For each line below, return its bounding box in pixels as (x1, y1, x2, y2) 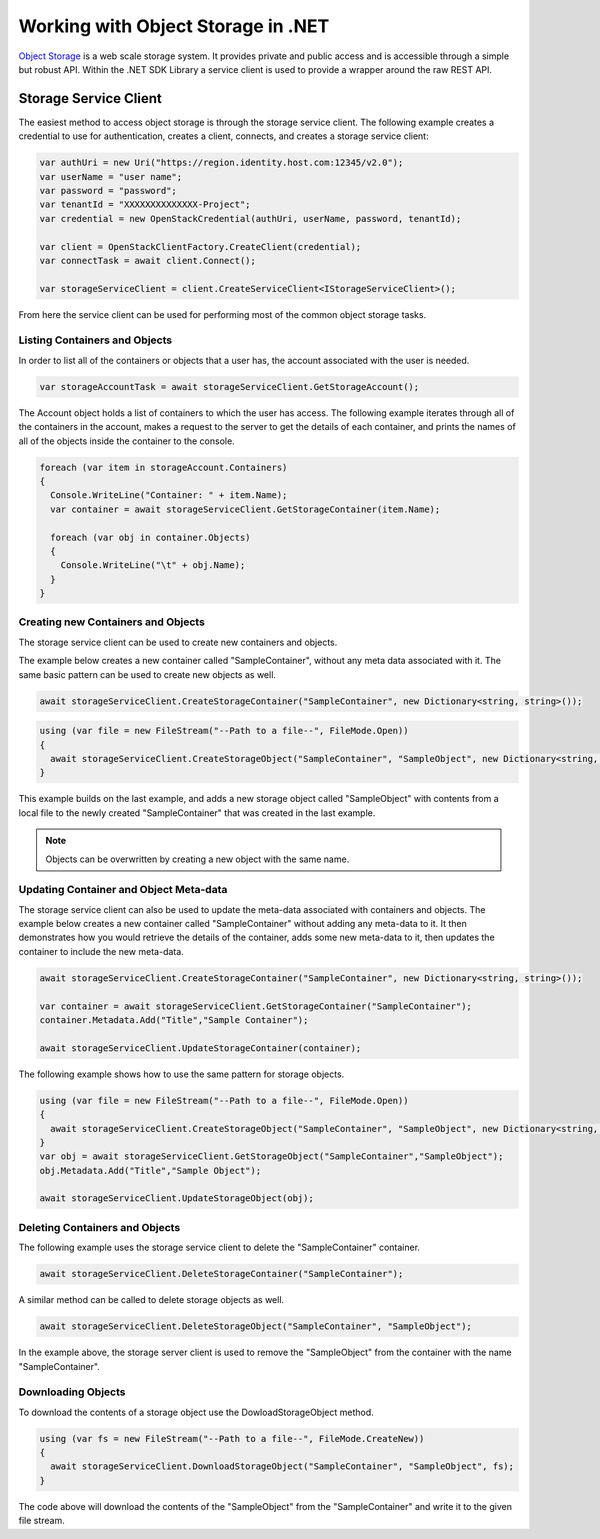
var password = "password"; (39, 185, 177, 196)
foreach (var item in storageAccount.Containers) (39, 461, 288, 473)
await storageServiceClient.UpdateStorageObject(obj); (39, 1193, 314, 1204)
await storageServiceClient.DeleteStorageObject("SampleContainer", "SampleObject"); (39, 1321, 472, 1332)
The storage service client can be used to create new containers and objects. (18, 636, 338, 648)
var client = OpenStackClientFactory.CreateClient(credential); (39, 241, 362, 252)
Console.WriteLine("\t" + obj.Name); (60, 560, 246, 571)
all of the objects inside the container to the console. (18, 435, 235, 447)
